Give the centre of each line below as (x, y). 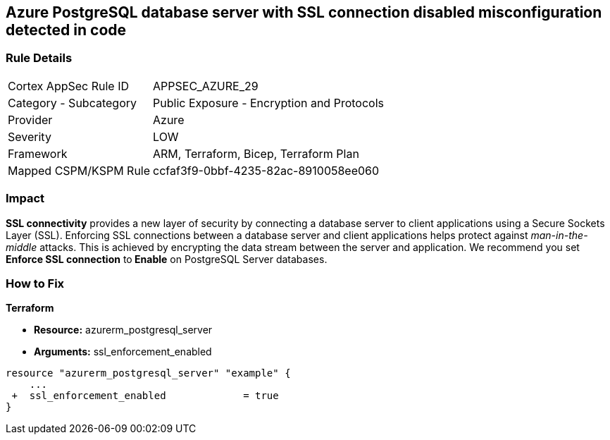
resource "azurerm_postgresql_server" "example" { (148, 373)
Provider (30, 120)
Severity (30, 136)
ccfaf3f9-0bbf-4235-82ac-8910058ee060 (266, 170)
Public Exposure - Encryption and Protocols (268, 103)
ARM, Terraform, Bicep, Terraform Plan (256, 153)
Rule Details (39, 58)
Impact (25, 198)
